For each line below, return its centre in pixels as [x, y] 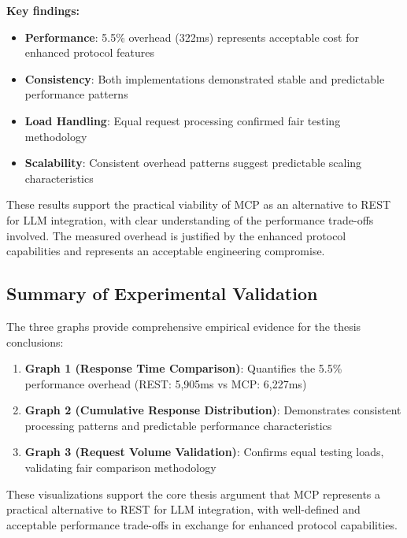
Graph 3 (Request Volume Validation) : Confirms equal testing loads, [204, 452]
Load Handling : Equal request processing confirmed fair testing [183, 120]
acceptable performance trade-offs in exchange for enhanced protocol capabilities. [202, 524]
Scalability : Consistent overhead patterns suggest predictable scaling [193, 163]
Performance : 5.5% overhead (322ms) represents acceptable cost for [192, 37]
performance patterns [76, 94]
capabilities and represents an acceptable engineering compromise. [166, 251]
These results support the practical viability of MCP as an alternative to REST [199, 204]
